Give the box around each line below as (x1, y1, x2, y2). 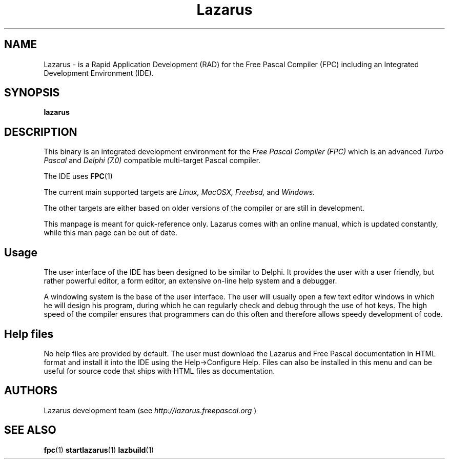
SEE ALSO (4, 424, 56, 437)
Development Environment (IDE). (44, 68, 154, 77)
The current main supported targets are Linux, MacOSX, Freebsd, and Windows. (44, 188, 315, 197)
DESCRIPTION (4, 125, 77, 138)
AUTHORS (4, 384, 58, 397)
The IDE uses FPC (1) (44, 172, 113, 181)
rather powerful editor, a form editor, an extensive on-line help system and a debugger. (44, 276, 337, 286)
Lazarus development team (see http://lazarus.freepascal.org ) (44, 406, 257, 415)
